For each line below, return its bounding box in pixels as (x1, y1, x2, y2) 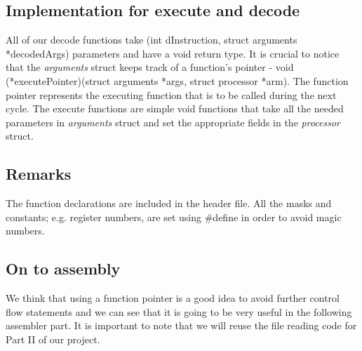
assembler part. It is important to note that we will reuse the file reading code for (6, 318, 357, 333)
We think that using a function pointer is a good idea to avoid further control (6, 291, 340, 305)
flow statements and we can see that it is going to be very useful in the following (6, 304, 352, 319)
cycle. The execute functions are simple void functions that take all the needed (6, 101, 344, 116)
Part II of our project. (6, 331, 100, 346)
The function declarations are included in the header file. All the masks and (6, 196, 332, 211)
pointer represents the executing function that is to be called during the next (6, 87, 337, 102)
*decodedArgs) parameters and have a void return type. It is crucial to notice (6, 46, 340, 60)
